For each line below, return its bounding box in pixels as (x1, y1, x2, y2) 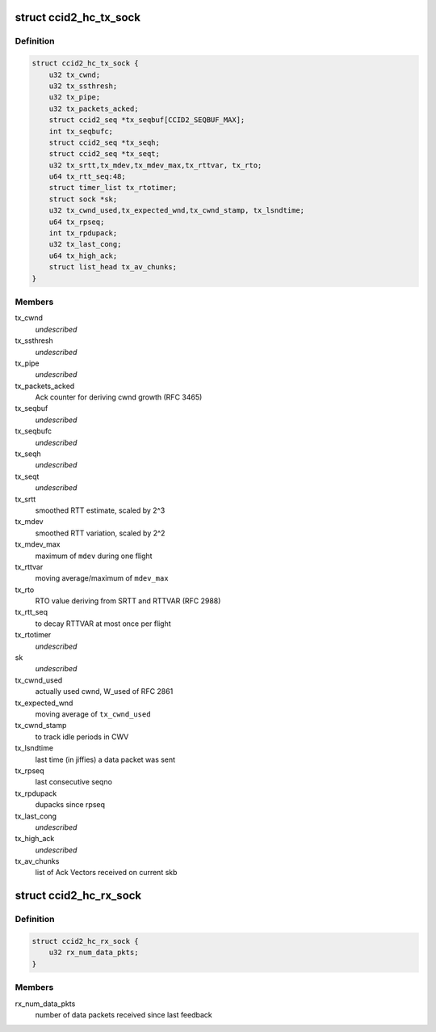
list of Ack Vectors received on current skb (35, 868, 178, 878)
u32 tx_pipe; (48, 93, 101, 102)
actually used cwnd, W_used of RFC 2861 (35, 687, 174, 696)
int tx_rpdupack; (48, 229, 118, 238)
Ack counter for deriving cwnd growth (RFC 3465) (35, 392, 203, 402)
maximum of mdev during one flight (35, 551, 153, 560)
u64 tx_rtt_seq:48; (48, 172, 127, 181)
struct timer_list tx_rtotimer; (48, 183, 178, 192)
